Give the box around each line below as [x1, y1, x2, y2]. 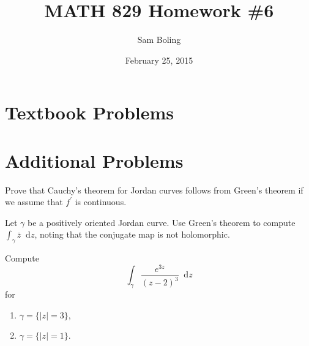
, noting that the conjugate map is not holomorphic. [34, 228, 230, 241]
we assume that [5, 195, 63, 208]
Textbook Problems [5, 100, 174, 125]
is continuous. [75, 195, 127, 208]
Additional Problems [5, 148, 184, 173]
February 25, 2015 [125, 53, 193, 66]
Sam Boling [137, 33, 181, 46]
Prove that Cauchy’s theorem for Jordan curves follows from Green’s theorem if [5, 183, 303, 196]
